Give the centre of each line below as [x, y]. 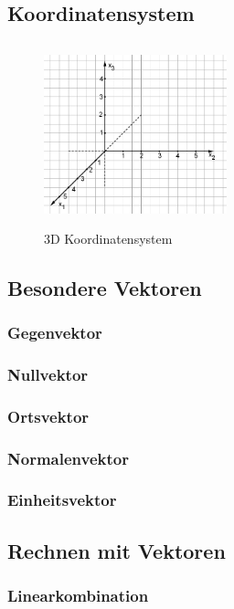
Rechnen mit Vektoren [117, 550]
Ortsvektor [48, 416]
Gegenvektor [55, 333]
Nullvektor [48, 374]
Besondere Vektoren [105, 287]
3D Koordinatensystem [108, 238]
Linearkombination [78, 596]
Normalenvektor [68, 458]
